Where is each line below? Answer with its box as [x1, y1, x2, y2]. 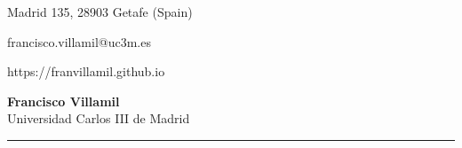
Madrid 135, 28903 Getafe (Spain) [7, 3, 193, 20]
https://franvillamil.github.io [7, 62, 165, 81]
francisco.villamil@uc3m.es [7, 32, 151, 51]
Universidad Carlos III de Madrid [7, 109, 190, 128]
